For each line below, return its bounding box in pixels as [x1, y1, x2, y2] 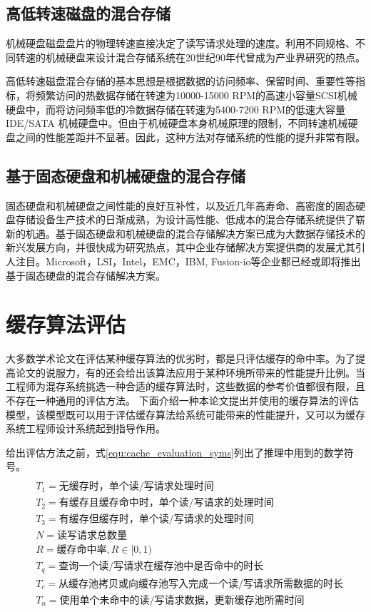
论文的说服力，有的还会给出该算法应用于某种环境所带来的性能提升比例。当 [15, 364, 365, 379]
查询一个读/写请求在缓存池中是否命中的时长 [59, 561, 264, 572]
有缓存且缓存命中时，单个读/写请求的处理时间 [59, 498, 274, 509]
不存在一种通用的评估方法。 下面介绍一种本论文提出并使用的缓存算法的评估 [6, 393, 359, 408]
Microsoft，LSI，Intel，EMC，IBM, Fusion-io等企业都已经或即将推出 [45, 253, 361, 268]
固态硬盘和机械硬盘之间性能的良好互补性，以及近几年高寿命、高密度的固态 [6, 198, 355, 213]
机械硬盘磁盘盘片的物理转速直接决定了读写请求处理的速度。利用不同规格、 [6, 36, 355, 51]
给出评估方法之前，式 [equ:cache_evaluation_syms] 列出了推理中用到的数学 [6, 444, 344, 459]
